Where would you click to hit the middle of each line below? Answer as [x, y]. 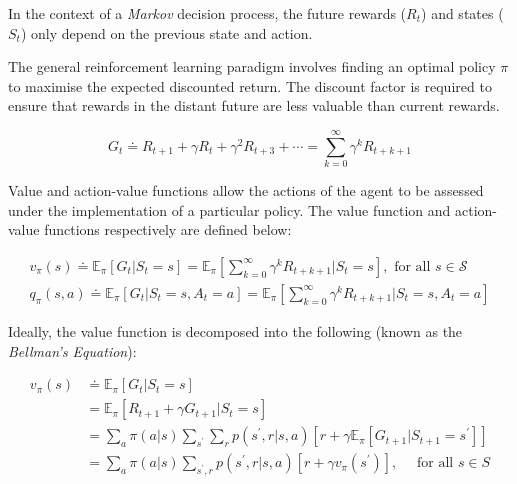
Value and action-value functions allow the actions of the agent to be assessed [246, 190]
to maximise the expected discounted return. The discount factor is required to [250, 85]
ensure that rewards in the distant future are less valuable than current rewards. [254, 105]
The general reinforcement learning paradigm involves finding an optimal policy [252, 66]
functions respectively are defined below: [168, 229]
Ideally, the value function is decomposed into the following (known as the [235, 330]
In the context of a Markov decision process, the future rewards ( [207, 13]
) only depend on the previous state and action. [166, 32]
